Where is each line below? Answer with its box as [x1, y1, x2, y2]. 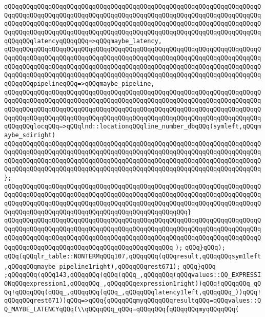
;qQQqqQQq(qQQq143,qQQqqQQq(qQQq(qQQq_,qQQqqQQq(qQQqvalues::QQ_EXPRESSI [4, 271, 261, 279]
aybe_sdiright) [4, 131, 56, 139]
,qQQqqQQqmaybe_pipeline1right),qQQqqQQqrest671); [4, 263, 180, 270]
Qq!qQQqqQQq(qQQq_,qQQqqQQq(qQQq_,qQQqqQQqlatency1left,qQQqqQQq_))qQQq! [4, 288, 261, 296]
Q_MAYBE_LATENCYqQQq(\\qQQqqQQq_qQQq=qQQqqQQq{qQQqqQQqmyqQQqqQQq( [4, 305, 239, 313]
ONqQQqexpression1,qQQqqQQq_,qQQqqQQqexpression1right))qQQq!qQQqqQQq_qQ [4, 280, 261, 287]
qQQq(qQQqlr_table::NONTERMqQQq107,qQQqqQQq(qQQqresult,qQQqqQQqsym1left [4, 253, 261, 260]
